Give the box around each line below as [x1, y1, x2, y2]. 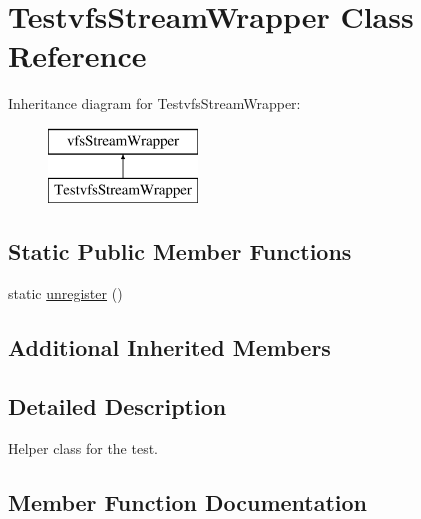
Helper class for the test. [8, 437, 159, 458]
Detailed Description [8, 391, 227, 422]
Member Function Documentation [8, 486, 368, 517]
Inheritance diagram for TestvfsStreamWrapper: [8, 93, 301, 114]
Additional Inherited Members [8, 332, 331, 363]
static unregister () [8, 283, 123, 304]
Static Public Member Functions [8, 236, 352, 267]
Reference [8, 35, 147, 76]
